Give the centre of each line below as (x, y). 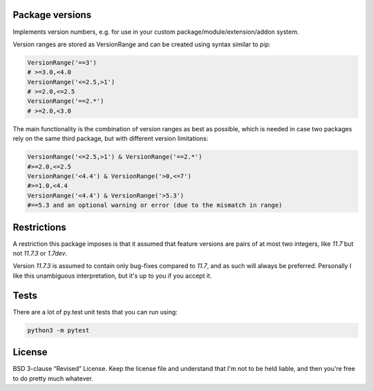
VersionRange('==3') (62, 63)
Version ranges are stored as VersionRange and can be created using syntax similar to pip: (142, 44)
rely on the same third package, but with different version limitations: (111, 139)
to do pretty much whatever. (53, 378)
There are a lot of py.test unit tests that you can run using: (95, 312)
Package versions (52, 15)
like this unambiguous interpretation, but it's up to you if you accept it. (112, 276)
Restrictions (40, 227)
